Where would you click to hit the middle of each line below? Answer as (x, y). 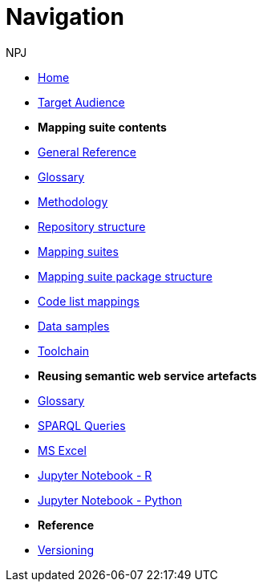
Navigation (65, 17)
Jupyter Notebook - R (95, 475)
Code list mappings (89, 301)
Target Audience (81, 102)
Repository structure (92, 226)
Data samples (74, 326)
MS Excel (62, 450)
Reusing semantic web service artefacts (148, 375)
